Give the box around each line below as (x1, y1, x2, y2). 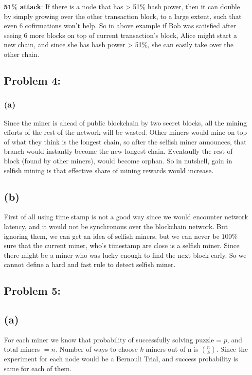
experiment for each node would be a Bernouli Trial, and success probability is (4, 354, 238, 364)
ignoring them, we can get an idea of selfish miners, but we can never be (4, 231, 219, 241)
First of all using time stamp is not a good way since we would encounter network (4, 212, 248, 222)
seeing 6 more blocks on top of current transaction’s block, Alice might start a (4, 30, 237, 40)
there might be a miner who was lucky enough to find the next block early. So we (4, 250, 247, 260)
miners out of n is (145, 344, 198, 354)
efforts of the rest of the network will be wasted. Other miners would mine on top (4, 127, 247, 137)
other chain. (4, 49, 39, 59)
